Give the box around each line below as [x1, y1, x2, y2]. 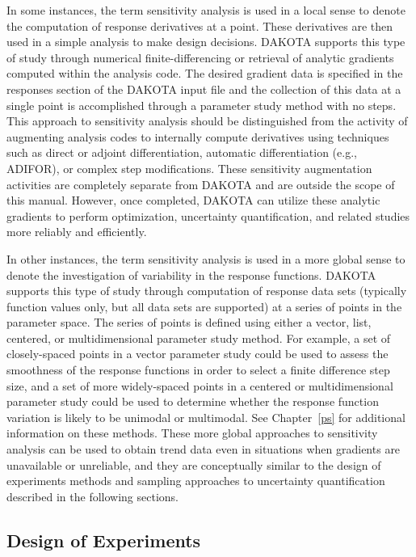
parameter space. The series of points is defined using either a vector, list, [6, 314, 372, 331]
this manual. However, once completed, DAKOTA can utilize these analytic [6, 192, 380, 209]
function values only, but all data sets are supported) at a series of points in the [6, 297, 402, 314]
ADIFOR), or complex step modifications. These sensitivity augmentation [6, 159, 372, 176]
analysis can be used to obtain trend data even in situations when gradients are [6, 441, 401, 458]
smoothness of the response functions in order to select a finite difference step [6, 361, 390, 378]
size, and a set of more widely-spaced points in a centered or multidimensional [6, 377, 393, 394]
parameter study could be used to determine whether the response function [6, 393, 379, 410]
